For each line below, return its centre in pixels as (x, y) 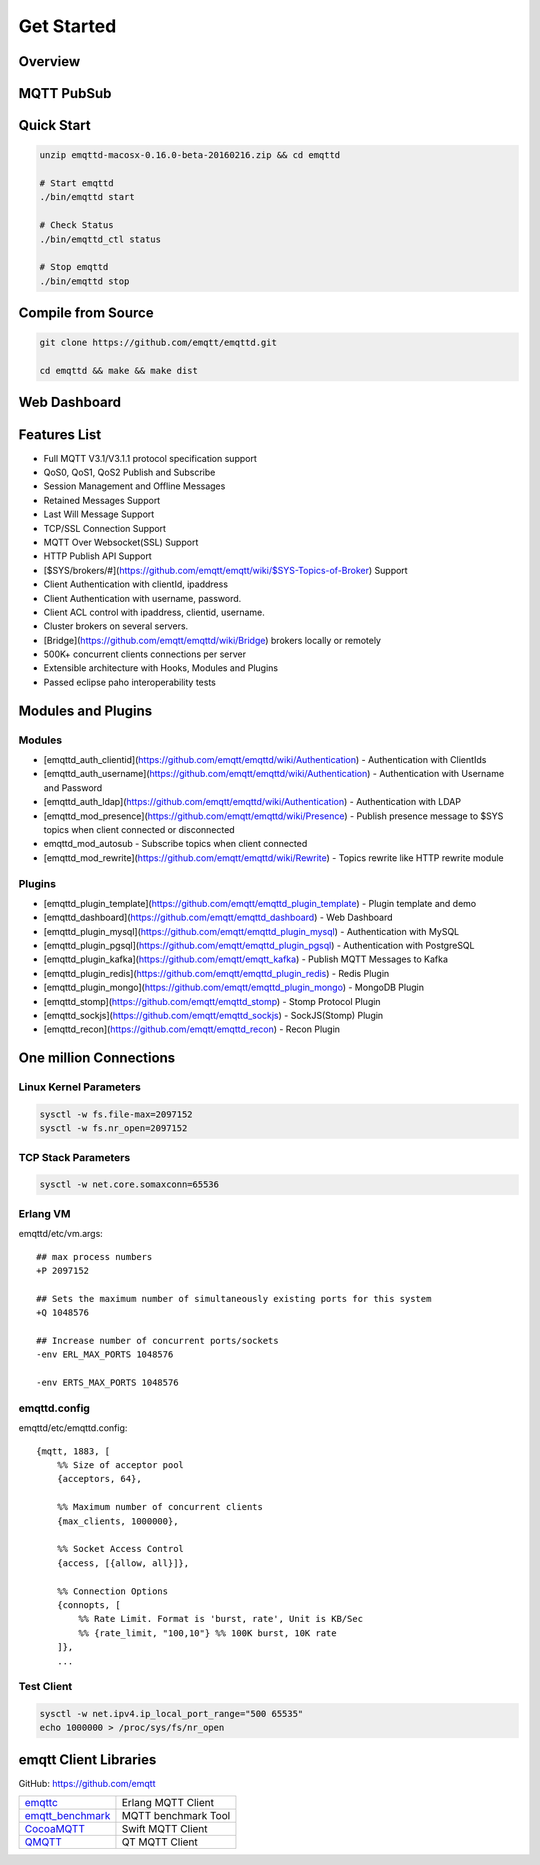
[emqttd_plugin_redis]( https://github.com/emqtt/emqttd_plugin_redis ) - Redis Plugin (216, 973)
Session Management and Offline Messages (134, 486)
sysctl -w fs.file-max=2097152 (116, 1114)
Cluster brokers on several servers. (116, 626)
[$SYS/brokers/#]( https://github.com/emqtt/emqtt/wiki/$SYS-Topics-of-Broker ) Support (226, 570)
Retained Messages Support (102, 500)
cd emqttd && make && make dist (119, 371)
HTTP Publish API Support (97, 556)
